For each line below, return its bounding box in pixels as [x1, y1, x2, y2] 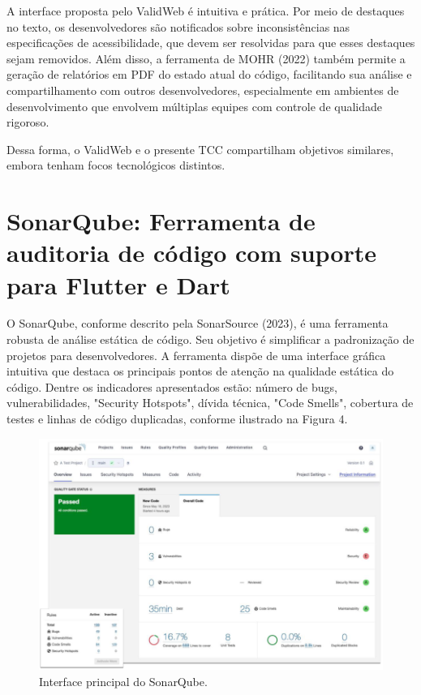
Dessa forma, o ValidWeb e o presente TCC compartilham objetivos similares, [6, 140, 394, 157]
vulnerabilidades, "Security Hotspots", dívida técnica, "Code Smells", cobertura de [6, 394, 414, 411]
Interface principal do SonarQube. [39, 672, 208, 689]
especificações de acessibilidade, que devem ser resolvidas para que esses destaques [6, 34, 415, 51]
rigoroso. [6, 114, 49, 131]
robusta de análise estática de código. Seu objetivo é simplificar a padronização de [6, 331, 415, 348]
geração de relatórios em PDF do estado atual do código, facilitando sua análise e [6, 66, 412, 83]
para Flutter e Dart [6, 268, 230, 301]
